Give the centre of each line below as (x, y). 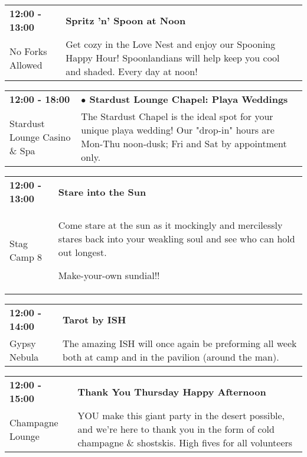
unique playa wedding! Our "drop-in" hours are (178, 130)
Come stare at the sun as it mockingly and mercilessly (170, 225)
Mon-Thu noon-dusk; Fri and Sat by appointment (184, 143)
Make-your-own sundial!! (109, 275)
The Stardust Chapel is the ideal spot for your (177, 116)
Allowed (26, 64)
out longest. (82, 252)
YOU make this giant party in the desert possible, (181, 415)
